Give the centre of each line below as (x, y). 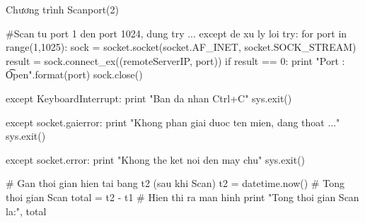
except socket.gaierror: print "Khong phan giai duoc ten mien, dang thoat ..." (173, 122)
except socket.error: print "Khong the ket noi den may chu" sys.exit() (156, 159)
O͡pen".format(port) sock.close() (74, 74)
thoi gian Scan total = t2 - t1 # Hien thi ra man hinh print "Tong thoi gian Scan (182, 197)
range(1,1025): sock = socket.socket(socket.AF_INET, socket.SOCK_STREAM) (181, 47)
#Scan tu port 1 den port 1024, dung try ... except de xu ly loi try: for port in (176, 33)
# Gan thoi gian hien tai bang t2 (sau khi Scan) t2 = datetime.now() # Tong (175, 183)
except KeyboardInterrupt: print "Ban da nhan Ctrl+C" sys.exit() (149, 98)
